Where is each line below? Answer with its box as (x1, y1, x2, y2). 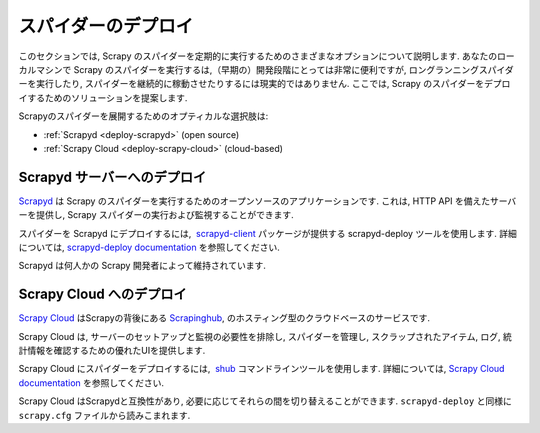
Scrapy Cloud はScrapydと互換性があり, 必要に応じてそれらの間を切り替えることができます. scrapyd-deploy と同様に (18, 395, 512, 407)
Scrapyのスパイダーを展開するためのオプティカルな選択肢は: (18, 110, 269, 122)
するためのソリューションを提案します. (26, 91, 188, 104)
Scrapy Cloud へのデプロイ (18, 286, 187, 303)
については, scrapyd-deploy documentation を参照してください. (18, 241, 280, 253)
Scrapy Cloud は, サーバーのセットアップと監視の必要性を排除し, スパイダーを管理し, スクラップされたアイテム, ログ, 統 (18, 330, 512, 342)
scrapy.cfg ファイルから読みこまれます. (18, 409, 191, 421)
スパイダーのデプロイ (18, 15, 194, 37)
